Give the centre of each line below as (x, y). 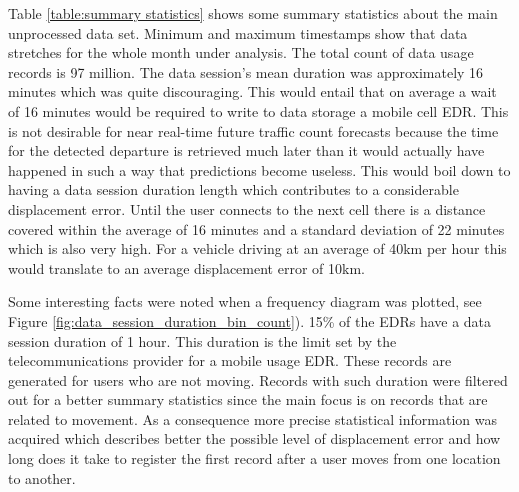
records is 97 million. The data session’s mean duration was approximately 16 (246, 71)
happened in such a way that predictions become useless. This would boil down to (259, 169)
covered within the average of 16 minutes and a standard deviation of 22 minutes (256, 228)
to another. (42, 477)
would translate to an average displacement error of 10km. (186, 267)
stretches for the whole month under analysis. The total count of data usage (241, 52)
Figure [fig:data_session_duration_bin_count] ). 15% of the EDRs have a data (250, 320)
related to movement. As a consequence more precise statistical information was (252, 418)
